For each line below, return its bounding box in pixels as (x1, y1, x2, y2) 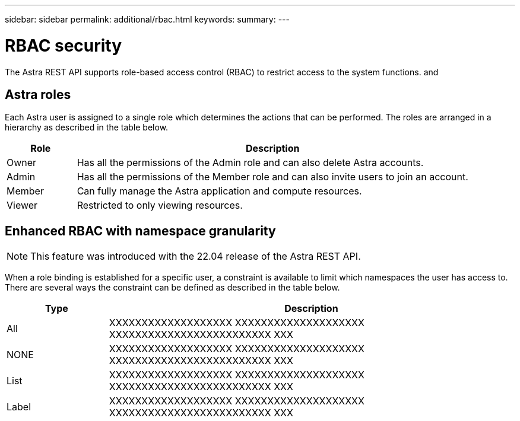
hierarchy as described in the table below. (5, 122, 169, 133)
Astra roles (5, 87, 71, 102)
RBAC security (5, 35, 122, 56)
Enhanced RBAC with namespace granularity (5, 223, 276, 238)
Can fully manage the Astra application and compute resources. (77, 185, 362, 197)
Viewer (7, 199, 38, 212)
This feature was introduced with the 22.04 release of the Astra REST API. (30, 250, 361, 263)
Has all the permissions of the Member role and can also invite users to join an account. (77, 171, 468, 183)
